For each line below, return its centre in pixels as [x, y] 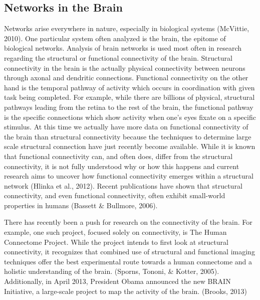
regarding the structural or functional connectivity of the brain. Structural [118, 57]
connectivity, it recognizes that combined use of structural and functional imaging [129, 252]
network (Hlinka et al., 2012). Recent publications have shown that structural [123, 185]
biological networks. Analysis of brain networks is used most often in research [123, 48]
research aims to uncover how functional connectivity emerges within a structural [129, 176]
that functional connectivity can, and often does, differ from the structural [118, 156]
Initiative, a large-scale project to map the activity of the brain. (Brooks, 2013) [126, 291]
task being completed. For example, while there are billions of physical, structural [129, 97]
